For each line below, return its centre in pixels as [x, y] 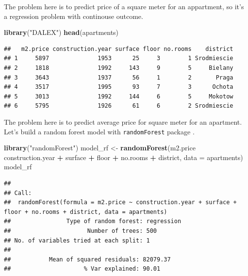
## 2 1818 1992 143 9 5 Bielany [119, 68]
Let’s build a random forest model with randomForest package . [99, 131]
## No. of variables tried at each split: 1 [77, 240]
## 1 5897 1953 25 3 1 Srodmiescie [119, 58]
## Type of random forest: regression [93, 221]
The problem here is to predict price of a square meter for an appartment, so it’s [124, 6]
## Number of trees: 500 [80, 231]
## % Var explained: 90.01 [82, 269]
